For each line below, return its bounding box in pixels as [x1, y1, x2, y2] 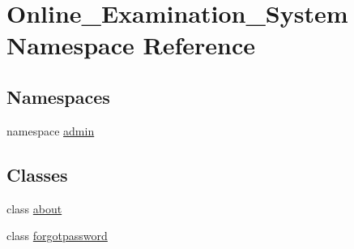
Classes [6, 161, 68, 187]
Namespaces [6, 84, 110, 109]
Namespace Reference [6, 28, 255, 62]
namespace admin [6, 122, 95, 139]
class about [6, 200, 62, 217]
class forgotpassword [6, 227, 108, 244]
